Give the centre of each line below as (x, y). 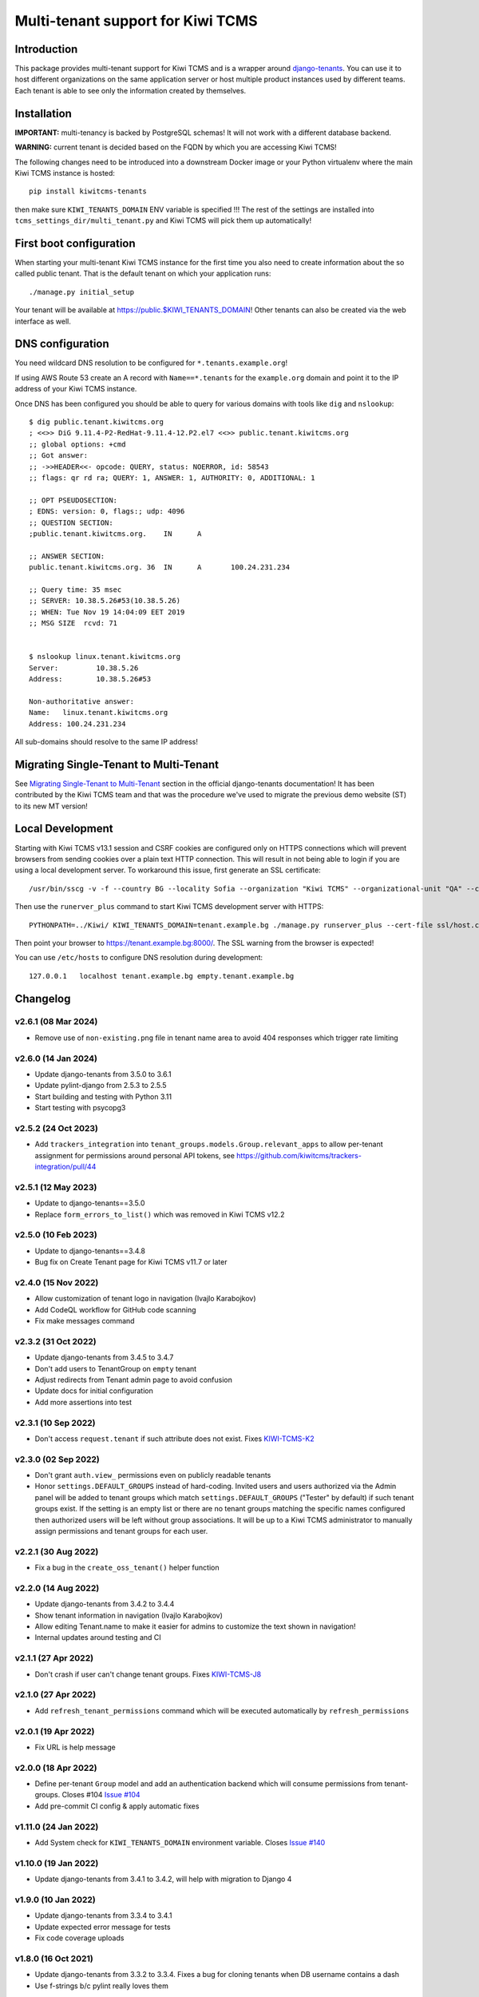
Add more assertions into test (83, 1402)
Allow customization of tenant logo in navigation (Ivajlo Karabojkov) (145, 1299)
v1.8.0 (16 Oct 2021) (54, 1959)
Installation (43, 113)
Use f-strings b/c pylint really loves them (102, 1986)
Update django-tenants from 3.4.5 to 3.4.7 (104, 1357)
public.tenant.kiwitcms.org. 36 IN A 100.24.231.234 (160, 568)
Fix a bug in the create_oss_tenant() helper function (127, 1568)
